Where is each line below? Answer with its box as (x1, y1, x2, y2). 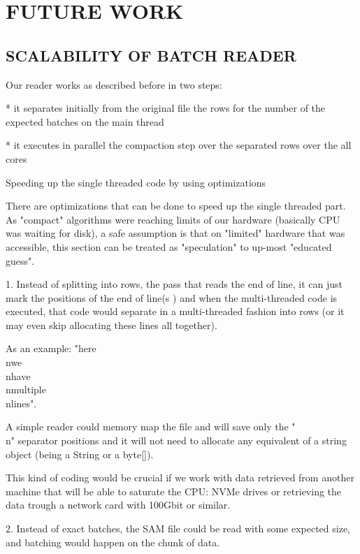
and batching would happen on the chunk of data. (6, 534, 220, 549)
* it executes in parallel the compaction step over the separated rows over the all (6, 138, 352, 152)
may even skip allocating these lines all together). (6, 317, 217, 332)
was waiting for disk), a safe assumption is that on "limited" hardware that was (6, 226, 345, 240)
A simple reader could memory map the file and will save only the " (6, 419, 296, 434)
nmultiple (6, 382, 46, 397)
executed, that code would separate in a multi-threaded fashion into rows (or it (6, 304, 345, 319)
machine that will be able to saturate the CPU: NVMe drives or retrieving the (6, 483, 342, 498)
